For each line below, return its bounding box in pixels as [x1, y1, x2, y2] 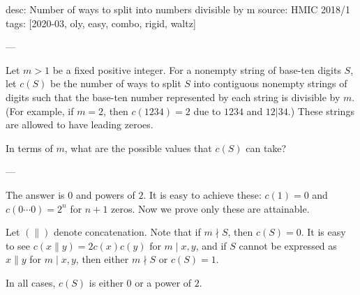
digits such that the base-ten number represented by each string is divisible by [6, 89, 340, 104]
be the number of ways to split [50, 76, 181, 91]
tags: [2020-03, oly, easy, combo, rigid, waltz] [6, 15, 196, 30]
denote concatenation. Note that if [53, 225, 201, 239]
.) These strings [287, 103, 354, 118]
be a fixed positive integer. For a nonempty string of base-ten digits [52, 62, 341, 77]
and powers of [75, 187, 135, 202]
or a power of [135, 275, 192, 289]
